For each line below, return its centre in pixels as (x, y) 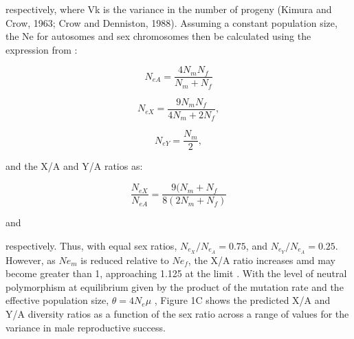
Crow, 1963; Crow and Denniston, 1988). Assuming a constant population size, (172, 22)
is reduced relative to (125, 260)
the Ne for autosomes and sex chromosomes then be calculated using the (158, 36)
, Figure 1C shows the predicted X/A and (242, 300)
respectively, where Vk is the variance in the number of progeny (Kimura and (169, 9)
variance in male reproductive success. (86, 327)
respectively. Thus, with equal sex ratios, (91, 245)
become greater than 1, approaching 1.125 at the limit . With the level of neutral (176, 273)
